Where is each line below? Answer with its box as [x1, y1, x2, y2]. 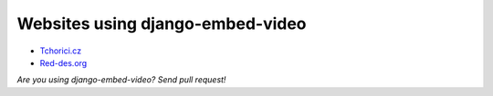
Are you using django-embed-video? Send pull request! [16, 74, 226, 85]
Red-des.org [39, 57, 88, 68]
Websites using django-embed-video [16, 14, 307, 34]
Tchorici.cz [39, 45, 82, 56]
